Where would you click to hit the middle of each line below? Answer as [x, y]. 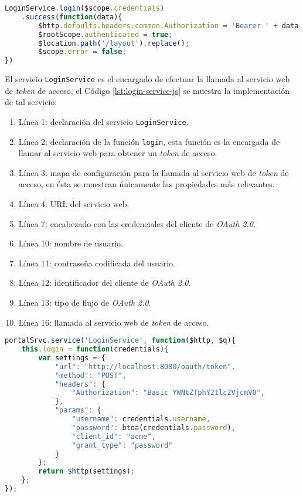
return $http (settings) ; [86, 471]
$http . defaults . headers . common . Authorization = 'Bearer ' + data [168, 26]
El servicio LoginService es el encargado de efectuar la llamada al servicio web [147, 79]
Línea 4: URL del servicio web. [74, 204]
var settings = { [72, 358]
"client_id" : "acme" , [114, 436]
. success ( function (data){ [72, 17]
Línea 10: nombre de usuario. [71, 243]
